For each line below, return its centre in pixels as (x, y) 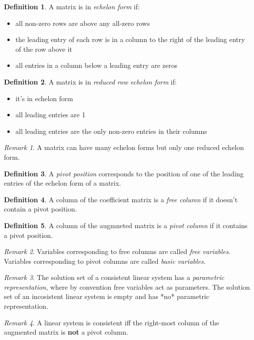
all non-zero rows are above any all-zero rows (83, 23)
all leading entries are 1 (50, 115)
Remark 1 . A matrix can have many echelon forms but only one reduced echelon (124, 147)
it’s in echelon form (44, 98)
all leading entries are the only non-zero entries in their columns (111, 131)
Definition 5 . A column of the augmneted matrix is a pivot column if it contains (126, 225)
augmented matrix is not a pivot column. (66, 332)
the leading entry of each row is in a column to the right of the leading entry (130, 39)
